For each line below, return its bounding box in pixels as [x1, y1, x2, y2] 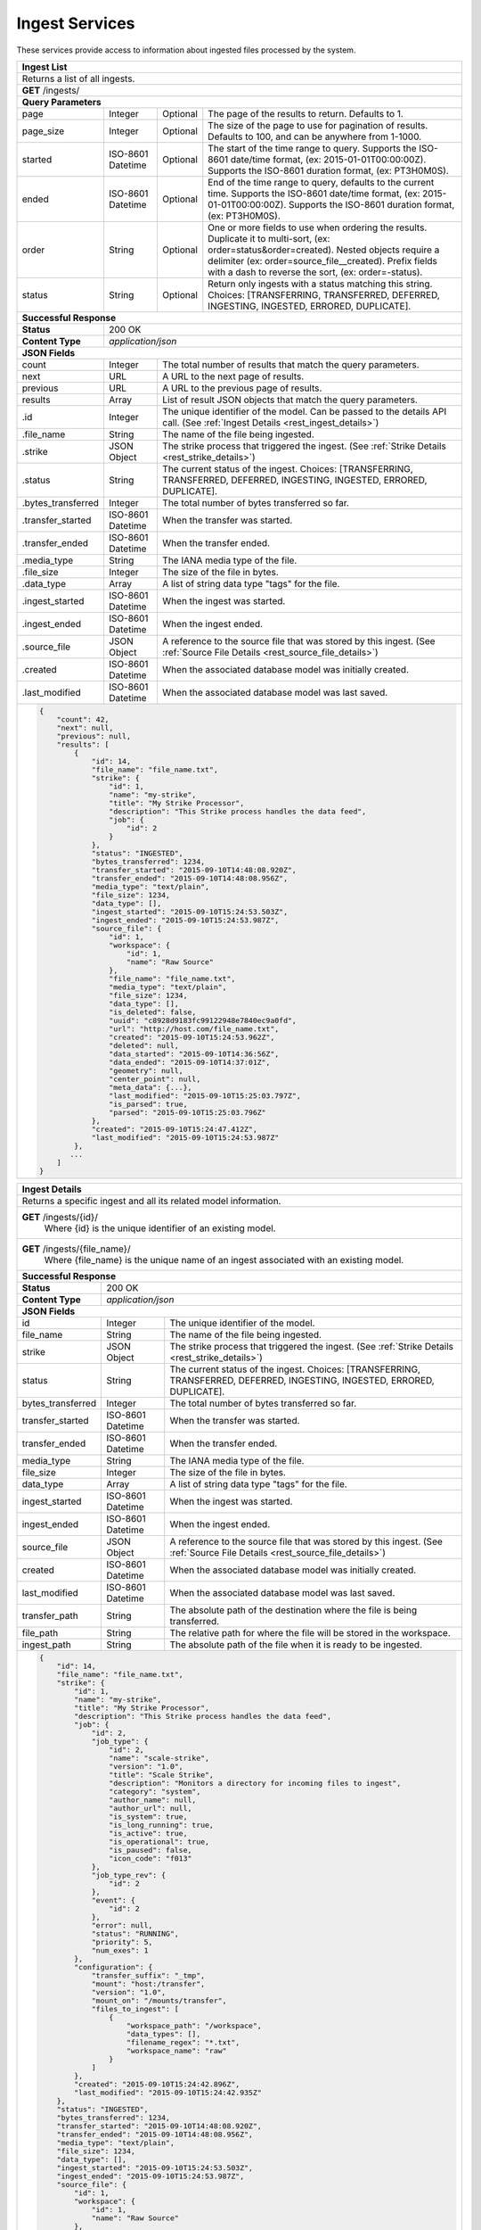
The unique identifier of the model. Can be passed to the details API [161, 405, 447, 417]
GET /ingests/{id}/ [21, 1210, 98, 1223]
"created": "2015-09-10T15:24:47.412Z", [91, 1124, 257, 1134]
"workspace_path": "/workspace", [126, 2020, 262, 2030]
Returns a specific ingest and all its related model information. [21, 1194, 281, 1207]
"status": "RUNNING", [91, 1929, 180, 1938]
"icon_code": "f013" [108, 1854, 192, 1863]
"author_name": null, [108, 1795, 197, 1805]
